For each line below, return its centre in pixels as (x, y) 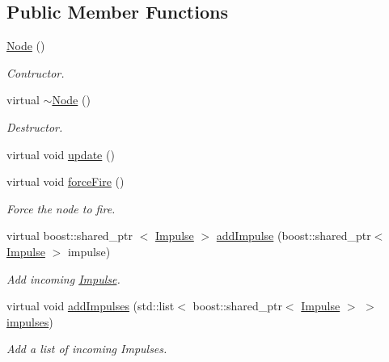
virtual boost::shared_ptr (70, 236)
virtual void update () (61, 154)
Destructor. (35, 126)
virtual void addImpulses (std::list (91, 306)
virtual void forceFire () (66, 181)
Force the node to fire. (61, 208)
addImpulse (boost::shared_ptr (294, 236)
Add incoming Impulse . (63, 278)
